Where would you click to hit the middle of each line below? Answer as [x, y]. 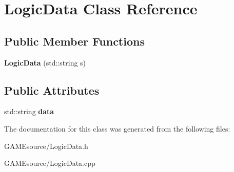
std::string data [29, 111]
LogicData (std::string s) [45, 62]
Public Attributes [52, 90]
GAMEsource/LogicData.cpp [50, 163]
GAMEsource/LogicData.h [46, 146]
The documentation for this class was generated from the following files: [117, 128]
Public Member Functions [74, 41]
